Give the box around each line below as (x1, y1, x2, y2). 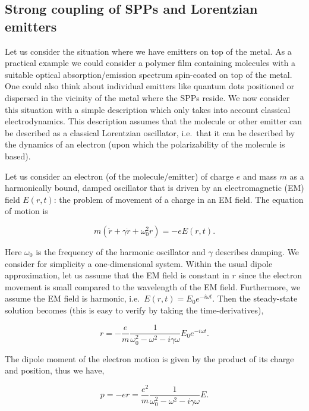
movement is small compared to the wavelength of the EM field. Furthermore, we (5, 280, 301, 293)
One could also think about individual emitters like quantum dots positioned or (5, 80, 295, 92)
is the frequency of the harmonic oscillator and (36, 245, 206, 258)
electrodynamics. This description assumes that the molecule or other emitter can (5, 115, 302, 127)
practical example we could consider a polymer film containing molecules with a (5, 57, 296, 69)
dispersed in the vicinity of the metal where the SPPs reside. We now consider (5, 91, 290, 103)
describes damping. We (215, 245, 299, 258)
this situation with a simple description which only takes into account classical (5, 103, 291, 115)
